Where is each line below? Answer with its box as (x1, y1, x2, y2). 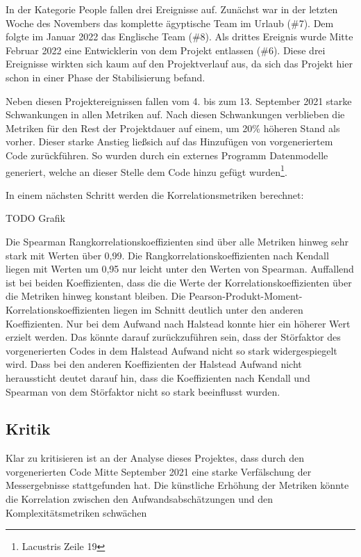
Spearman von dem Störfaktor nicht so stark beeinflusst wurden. (6, 384, 280, 398)
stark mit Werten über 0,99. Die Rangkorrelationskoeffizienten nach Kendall (6, 248, 329, 262)
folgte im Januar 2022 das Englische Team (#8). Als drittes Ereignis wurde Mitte (6, 29, 353, 44)
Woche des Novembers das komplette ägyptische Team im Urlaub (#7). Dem (6, 15, 334, 30)
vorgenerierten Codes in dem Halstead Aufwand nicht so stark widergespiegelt (6, 343, 337, 357)
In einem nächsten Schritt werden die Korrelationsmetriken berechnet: (6, 187, 304, 202)
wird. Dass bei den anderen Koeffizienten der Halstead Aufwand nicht (6, 357, 302, 371)
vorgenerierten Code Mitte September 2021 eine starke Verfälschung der (6, 464, 312, 478)
